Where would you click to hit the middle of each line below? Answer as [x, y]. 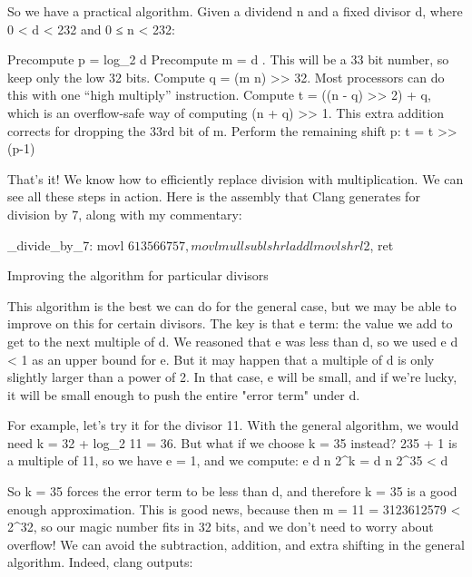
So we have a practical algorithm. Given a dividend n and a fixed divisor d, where [235, 11]
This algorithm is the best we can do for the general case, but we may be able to [232, 305]
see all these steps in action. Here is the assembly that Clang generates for [214, 196]
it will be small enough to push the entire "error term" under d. [184, 394]
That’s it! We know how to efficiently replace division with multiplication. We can [236, 178]
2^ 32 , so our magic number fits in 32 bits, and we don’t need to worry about [221, 527]
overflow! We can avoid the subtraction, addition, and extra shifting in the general [236, 544]
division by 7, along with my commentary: [125, 214]
